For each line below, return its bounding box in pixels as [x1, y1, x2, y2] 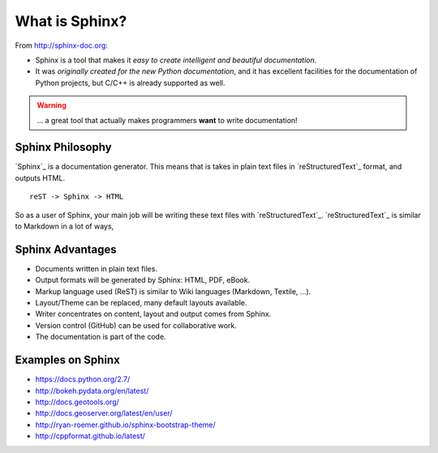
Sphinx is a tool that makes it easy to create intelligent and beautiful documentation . [35, 55, 317, 65]
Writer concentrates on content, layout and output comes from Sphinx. [35, 309, 272, 319]
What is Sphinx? [15, 12, 127, 30]
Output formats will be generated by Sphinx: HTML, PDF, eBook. [35, 276, 251, 285]
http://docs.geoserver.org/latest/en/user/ [35, 408, 173, 418]
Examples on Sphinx [15, 353, 121, 367]
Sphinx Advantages [15, 242, 117, 256]
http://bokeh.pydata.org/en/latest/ [35, 386, 149, 395]
